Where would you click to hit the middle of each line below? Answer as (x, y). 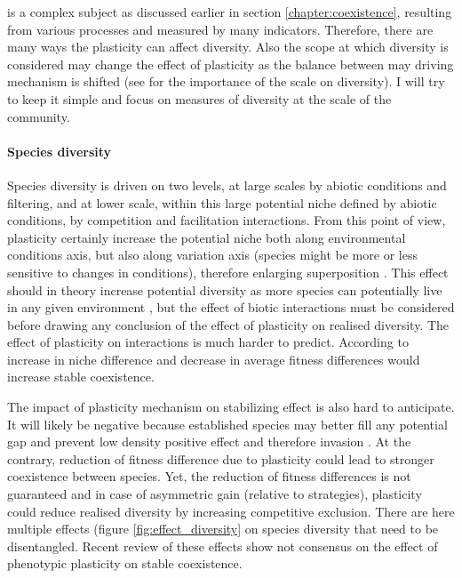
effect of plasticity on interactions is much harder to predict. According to (208, 342)
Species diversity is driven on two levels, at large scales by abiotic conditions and (227, 185)
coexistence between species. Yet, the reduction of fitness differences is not (209, 476)
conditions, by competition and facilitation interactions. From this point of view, (227, 220)
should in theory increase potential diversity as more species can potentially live (225, 289)
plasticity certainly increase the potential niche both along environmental (207, 237)
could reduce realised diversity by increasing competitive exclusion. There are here (231, 511)
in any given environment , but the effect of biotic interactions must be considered (231, 307)
